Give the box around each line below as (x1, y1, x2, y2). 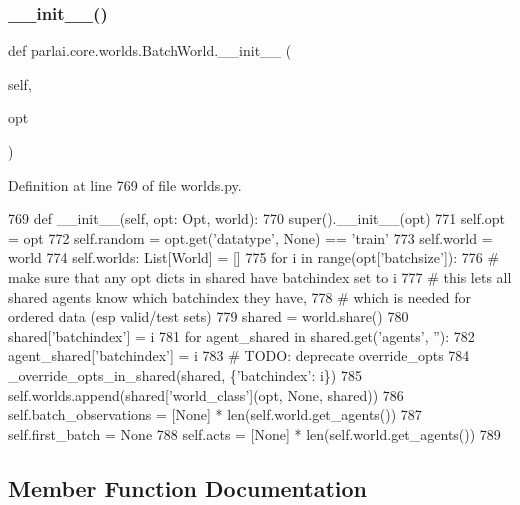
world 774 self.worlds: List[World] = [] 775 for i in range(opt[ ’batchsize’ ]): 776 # (8, 247, 500, 268)
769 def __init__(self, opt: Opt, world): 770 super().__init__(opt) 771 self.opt (8, 208, 506, 229)
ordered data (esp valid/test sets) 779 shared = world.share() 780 (8, 306, 409, 327)
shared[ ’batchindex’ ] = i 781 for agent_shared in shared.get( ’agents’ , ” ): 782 (8, 325, 475, 346)
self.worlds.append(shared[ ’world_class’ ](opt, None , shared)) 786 (8, 384, 404, 405)
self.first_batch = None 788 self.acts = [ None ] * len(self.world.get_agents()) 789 (8, 423, 501, 444)
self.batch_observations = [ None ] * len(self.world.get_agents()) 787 (8, 404, 422, 425)
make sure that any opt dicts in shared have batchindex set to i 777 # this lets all (8, 266, 512, 287)
